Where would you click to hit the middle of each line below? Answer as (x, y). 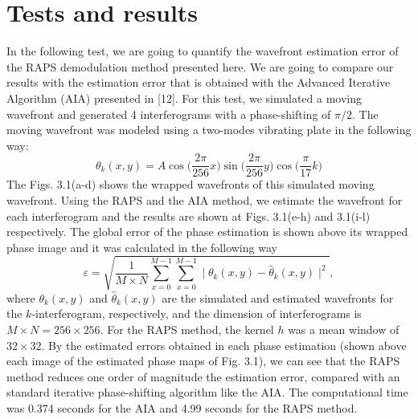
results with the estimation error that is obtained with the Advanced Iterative (199, 82)
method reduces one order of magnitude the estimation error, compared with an (203, 376)
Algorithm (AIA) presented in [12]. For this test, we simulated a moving (184, 98)
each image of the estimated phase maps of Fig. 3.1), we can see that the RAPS (203, 361)
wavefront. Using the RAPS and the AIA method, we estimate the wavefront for (205, 199)
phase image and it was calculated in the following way (142, 247)
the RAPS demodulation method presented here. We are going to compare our (200, 66)
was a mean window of (344, 330)
